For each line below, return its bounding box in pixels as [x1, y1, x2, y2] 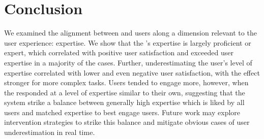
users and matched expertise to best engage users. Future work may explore [4, 107, 241, 117]
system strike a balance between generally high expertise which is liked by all [4, 97, 245, 108]
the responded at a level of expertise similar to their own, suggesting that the [4, 87, 245, 97]
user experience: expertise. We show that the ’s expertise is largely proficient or [4, 37, 251, 48]
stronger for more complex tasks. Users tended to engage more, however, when [4, 77, 249, 88]
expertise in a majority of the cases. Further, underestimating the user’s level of [4, 57, 252, 67]
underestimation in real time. [4, 127, 95, 137]
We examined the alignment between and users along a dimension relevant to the [4, 27, 257, 38]
